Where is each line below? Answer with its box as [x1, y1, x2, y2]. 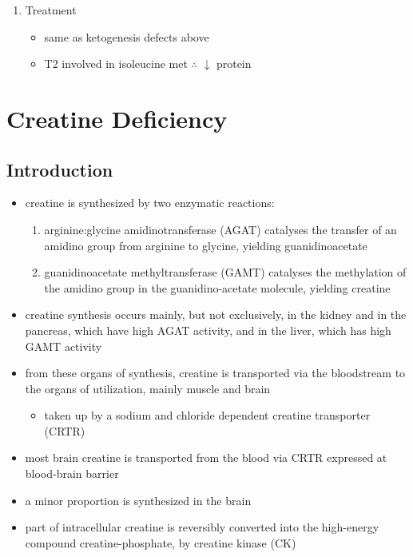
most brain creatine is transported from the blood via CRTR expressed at [25, 449, 387, 466]
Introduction [6, 157, 113, 181]
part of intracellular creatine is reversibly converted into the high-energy [25, 519, 379, 535]
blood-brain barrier [25, 465, 119, 482]
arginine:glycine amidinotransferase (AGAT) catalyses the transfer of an [44, 221, 397, 237]
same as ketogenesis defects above [44, 28, 209, 45]
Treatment [25, 2, 77, 18]
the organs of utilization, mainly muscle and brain [25, 380, 271, 396]
